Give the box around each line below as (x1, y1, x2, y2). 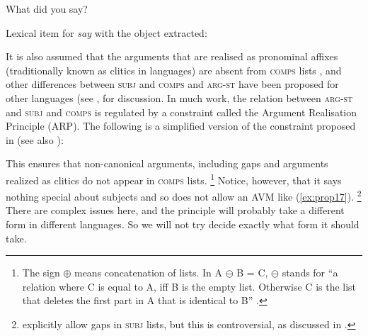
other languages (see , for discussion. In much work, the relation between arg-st (6, 90, 353, 105)
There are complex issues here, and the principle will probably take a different (6, 203, 345, 218)
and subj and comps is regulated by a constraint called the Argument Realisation (6, 104, 357, 119)
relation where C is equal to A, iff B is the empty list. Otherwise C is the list (22, 279, 357, 293)
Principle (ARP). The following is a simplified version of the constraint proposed (6, 118, 356, 133)
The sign (22, 265, 60, 280)
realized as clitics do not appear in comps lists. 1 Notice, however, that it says (6, 170, 342, 187)
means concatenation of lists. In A (74, 265, 223, 280)
